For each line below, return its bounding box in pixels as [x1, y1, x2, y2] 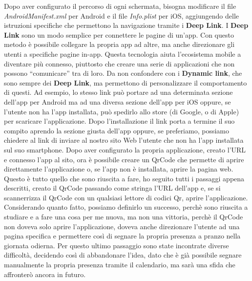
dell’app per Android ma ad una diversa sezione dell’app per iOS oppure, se [4, 96, 231, 107]
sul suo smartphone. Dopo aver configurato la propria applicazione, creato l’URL [4, 144, 246, 154]
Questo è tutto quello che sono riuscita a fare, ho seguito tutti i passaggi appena [4, 173, 245, 183]
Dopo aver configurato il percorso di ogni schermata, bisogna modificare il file [4, 1, 236, 11]
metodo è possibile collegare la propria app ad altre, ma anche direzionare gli [4, 39, 235, 49]
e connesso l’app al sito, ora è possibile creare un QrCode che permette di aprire [4, 154, 244, 164]
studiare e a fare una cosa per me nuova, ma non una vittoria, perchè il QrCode [4, 212, 243, 222]
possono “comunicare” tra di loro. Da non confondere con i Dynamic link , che [4, 68, 242, 78]
